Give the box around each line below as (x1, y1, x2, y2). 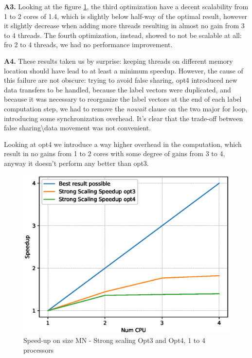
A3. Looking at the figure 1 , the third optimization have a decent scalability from (4, 1, 249, 11)
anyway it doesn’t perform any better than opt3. (4, 158, 149, 168)
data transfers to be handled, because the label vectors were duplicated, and (4, 84, 231, 94)
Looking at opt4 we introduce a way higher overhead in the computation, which (4, 139, 242, 149)
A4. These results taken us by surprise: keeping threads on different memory (4, 55, 233, 66)
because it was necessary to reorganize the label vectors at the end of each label (4, 94, 242, 104)
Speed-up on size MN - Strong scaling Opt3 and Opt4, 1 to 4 (23, 335, 205, 345)
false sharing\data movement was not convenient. (4, 123, 151, 133)
